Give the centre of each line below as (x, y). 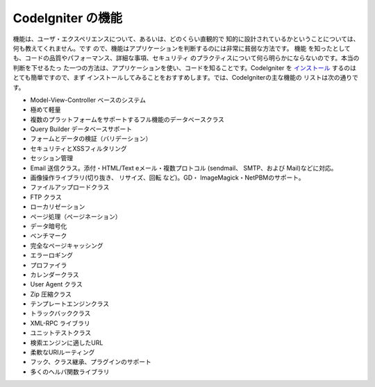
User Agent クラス (57, 284)
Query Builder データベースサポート (81, 129)
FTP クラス (46, 197)
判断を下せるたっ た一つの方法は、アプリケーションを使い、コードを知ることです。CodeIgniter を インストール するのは (185, 68)
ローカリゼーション (58, 207)
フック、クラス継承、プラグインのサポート (91, 362)
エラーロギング (51, 255)
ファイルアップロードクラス (70, 187)
